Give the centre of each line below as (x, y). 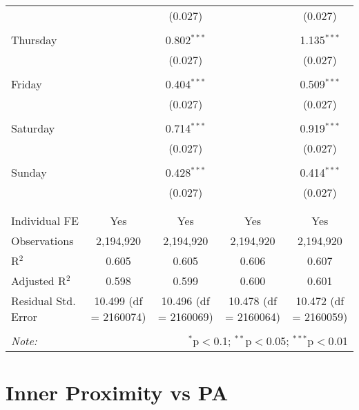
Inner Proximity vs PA (117, 392)
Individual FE (45, 221)
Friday (27, 84)
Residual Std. (43, 301)
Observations (42, 241)
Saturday (33, 128)
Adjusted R (39, 281)
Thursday (34, 40)
